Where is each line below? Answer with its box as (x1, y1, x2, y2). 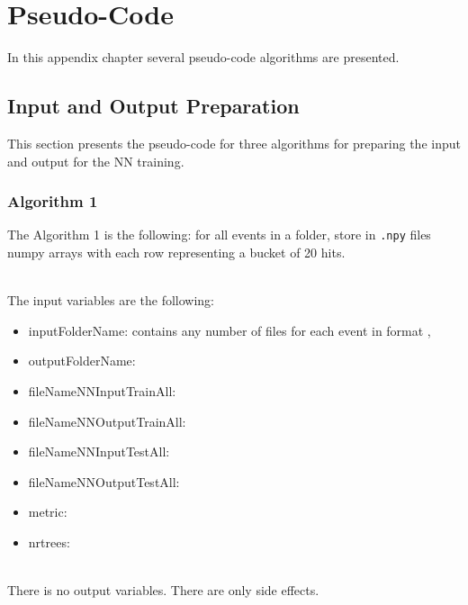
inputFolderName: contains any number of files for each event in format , (28, 321, 431, 339)
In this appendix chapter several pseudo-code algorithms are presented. (7, 48, 400, 67)
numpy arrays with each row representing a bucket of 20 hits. (7, 242, 346, 261)
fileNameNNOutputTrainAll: (28, 411, 186, 430)
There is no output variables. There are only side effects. (7, 581, 319, 600)
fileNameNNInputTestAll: (28, 442, 170, 461)
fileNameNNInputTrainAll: (28, 381, 176, 400)
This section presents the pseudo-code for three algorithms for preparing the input (7, 133, 461, 152)
